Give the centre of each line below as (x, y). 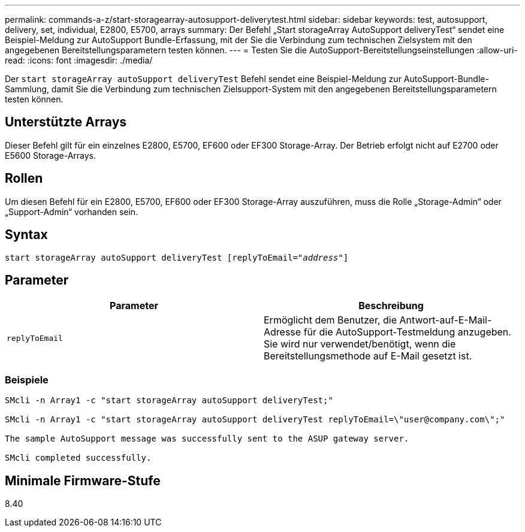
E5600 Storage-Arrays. (51, 155)
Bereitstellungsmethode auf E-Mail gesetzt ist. (368, 356)
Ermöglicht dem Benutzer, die (331, 320)
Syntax (26, 235)
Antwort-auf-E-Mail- (446, 320)
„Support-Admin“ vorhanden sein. (72, 211)
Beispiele (27, 380)
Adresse (283, 332)
